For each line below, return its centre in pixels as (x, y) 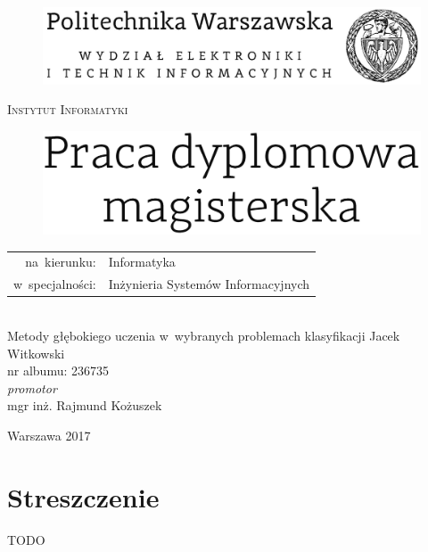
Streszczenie (83, 496)
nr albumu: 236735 (58, 371)
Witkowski (36, 353)
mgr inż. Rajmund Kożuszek (85, 405)
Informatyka (142, 262)
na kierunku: (61, 262)
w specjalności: (55, 284)
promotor (32, 387)
